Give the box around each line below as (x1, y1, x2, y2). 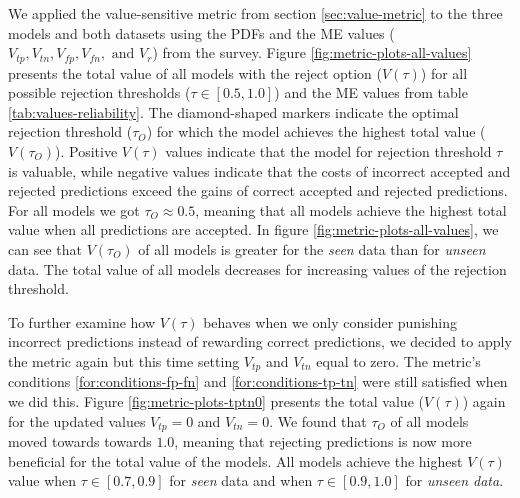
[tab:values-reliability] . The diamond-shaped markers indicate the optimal (8, 101, 459, 122)
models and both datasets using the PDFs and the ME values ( (8, 22, 395, 43)
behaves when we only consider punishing (203, 311, 458, 332)
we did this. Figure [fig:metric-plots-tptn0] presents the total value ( (8, 391, 424, 411)
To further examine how (8, 311, 156, 332)
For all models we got (8, 199, 140, 220)
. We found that (269, 410, 367, 431)
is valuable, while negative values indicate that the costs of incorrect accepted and (8, 160, 511, 181)
